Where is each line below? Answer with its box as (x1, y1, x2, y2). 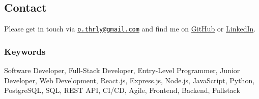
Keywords (4, 45, 46, 57)
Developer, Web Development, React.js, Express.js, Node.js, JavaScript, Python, (4, 75, 255, 85)
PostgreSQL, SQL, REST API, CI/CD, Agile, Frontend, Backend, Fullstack (4, 85, 240, 95)
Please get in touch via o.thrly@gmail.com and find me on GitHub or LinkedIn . (4, 23, 256, 34)
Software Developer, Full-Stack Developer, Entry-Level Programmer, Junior (4, 65, 240, 76)
